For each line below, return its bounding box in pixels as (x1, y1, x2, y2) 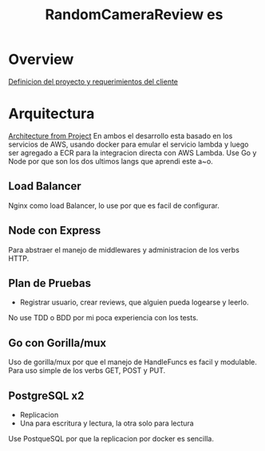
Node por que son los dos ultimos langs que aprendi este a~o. (8, 156, 213, 166)
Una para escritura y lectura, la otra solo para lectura (19, 418, 194, 428)
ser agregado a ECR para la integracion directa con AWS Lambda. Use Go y (8, 147, 257, 157)
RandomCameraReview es (45, 6, 223, 24)
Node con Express (8, 224, 101, 237)
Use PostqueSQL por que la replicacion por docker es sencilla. (8, 433, 214, 443)
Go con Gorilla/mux (8, 336, 107, 350)
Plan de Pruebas (8, 276, 92, 290)
